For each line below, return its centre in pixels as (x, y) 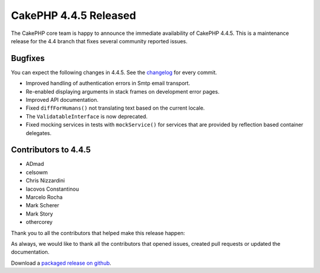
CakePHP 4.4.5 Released (73, 15)
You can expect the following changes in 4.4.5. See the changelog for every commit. (114, 72)
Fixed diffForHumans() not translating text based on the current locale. (115, 108)
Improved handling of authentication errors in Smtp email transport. (108, 83)
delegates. (39, 133)
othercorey (39, 222)
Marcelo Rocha (44, 197)
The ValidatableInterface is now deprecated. (87, 116)
